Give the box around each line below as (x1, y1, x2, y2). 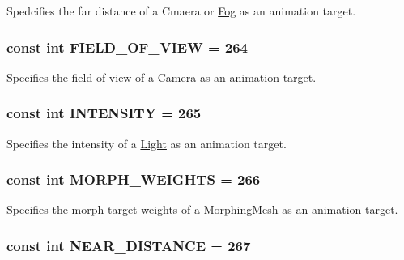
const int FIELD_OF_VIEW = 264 (6, 36, 249, 57)
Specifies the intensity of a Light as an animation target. (6, 134, 287, 151)
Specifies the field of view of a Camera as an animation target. (6, 68, 317, 85)
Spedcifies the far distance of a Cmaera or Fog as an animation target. (6, 2, 356, 19)
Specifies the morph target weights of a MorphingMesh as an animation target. (6, 201, 398, 218)
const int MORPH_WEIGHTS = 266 (6, 169, 261, 190)
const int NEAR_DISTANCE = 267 (6, 235, 251, 255)
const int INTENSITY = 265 (6, 103, 202, 123)
